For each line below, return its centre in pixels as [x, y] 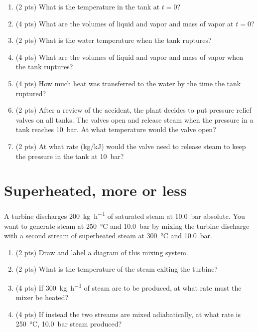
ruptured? [31, 93]
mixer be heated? [42, 297]
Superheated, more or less [95, 190]
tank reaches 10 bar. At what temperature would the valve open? [116, 129]
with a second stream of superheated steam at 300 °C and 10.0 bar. [108, 236]
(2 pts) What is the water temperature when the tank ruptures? [114, 40]
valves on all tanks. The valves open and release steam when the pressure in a [134, 119]
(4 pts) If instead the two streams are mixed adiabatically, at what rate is [128, 314]
